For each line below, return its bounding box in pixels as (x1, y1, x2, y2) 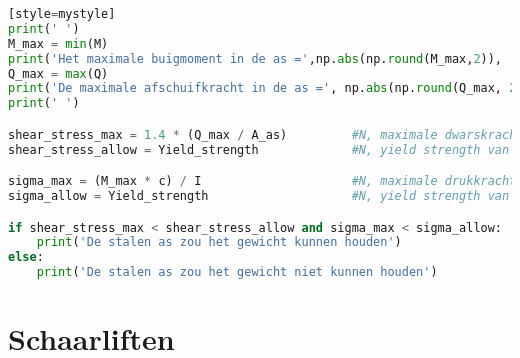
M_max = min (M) (8, 36, 109, 51)
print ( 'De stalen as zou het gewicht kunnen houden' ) (36, 235, 402, 250)
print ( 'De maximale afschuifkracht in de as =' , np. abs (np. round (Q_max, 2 (8, 81, 517, 96)
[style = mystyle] (8, 7, 116, 21)
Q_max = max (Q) (8, 66, 109, 81)
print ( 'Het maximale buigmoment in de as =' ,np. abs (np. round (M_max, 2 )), (8, 51, 503, 66)
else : (8, 250, 44, 265)
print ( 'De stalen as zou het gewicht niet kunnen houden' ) (36, 265, 438, 280)
